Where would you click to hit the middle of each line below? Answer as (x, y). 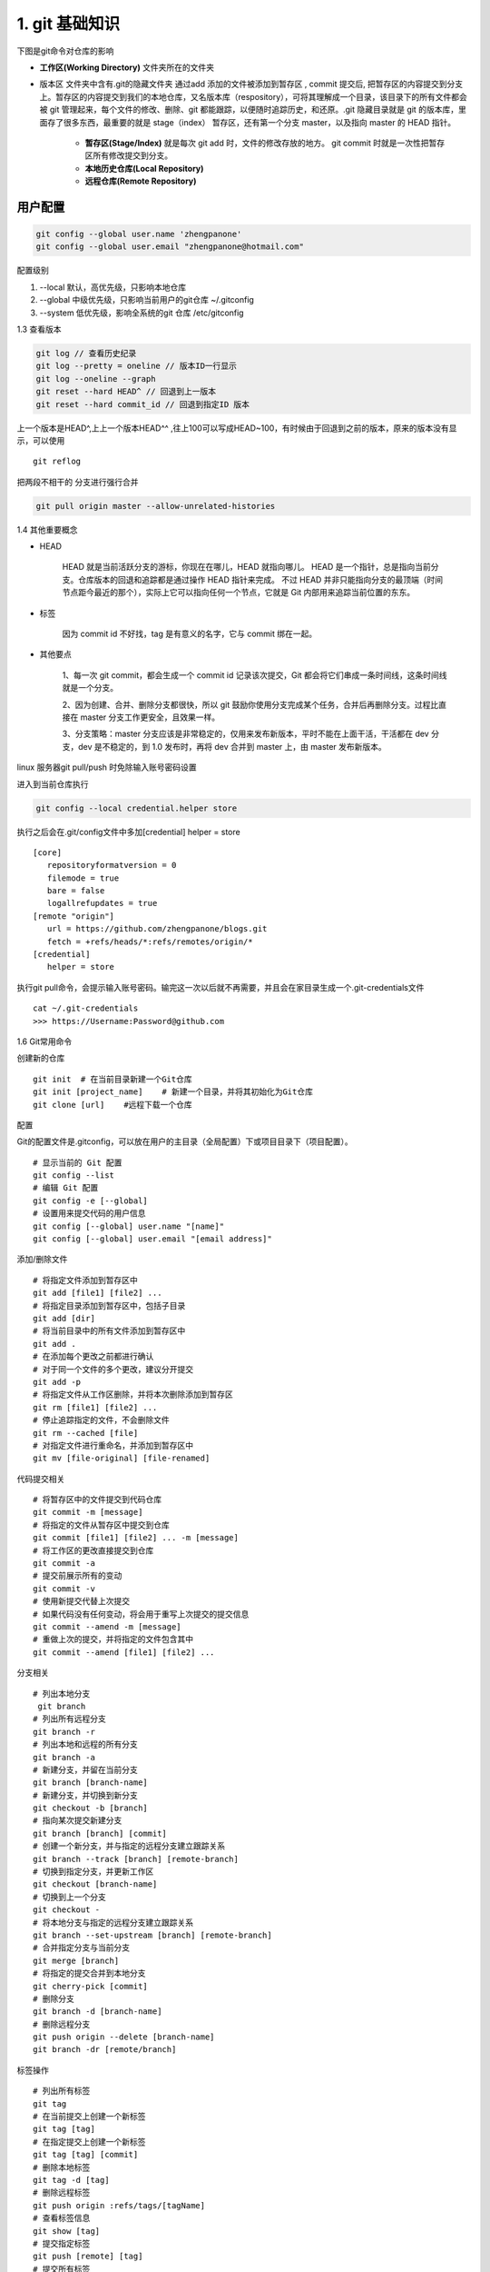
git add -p (57, 1382)
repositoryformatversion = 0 (112, 865)
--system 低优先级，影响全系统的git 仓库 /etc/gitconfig (142, 313)
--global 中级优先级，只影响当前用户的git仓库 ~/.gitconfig (147, 300)
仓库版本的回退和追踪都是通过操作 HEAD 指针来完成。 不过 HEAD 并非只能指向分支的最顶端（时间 (260, 579)
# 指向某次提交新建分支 (78, 1821)
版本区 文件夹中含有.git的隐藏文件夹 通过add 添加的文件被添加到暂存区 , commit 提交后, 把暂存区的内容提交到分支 (251, 84)
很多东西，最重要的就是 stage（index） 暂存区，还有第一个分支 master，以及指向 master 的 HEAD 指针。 (260, 122)
